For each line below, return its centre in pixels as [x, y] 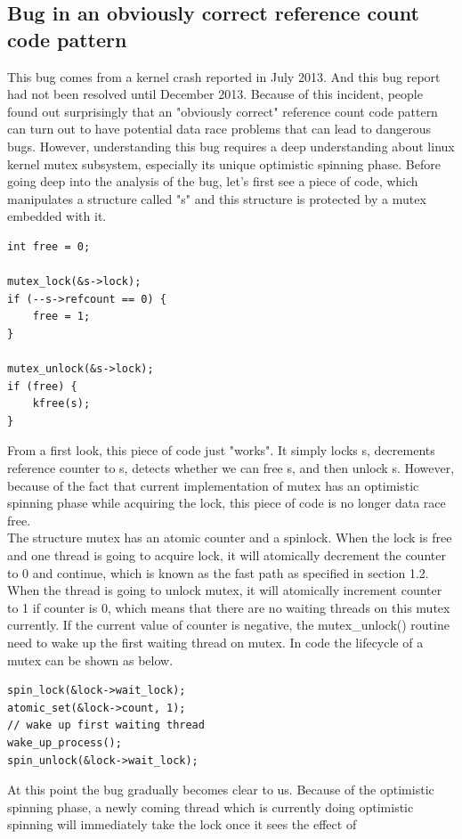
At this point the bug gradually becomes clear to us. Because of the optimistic [221, 790]
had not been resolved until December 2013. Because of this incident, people [215, 94]
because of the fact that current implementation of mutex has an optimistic [213, 485]
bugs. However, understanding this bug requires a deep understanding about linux [231, 146]
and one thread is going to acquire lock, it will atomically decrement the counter [227, 555]
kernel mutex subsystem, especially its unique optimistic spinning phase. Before [224, 163]
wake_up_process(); [65, 742]
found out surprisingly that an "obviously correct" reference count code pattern [223, 111]
